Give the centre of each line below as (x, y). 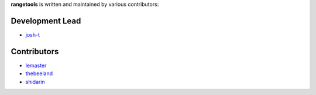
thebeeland (39, 73)
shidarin (35, 82)
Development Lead (46, 21)
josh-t (33, 34)
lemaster (36, 65)
